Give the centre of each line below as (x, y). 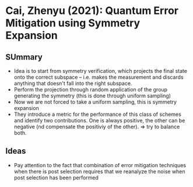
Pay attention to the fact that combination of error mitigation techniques (100, 165)
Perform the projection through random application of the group (90, 89)
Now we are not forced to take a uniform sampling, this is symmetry (95, 102)
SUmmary (24, 57)
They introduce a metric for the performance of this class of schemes (97, 114)
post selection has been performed (56, 177)
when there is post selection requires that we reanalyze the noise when (99, 171)
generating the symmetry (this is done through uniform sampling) (92, 96)
